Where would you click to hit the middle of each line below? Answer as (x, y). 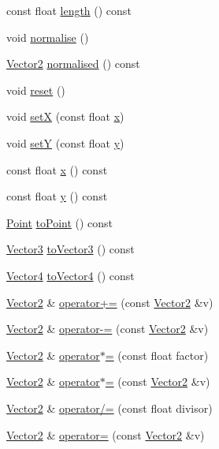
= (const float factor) (157, 355)
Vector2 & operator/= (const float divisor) (109, 408)
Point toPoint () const (60, 222)
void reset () (36, 90)
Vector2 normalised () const (73, 64)
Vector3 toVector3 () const (71, 249)
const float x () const (57, 169)
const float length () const (69, 10)
